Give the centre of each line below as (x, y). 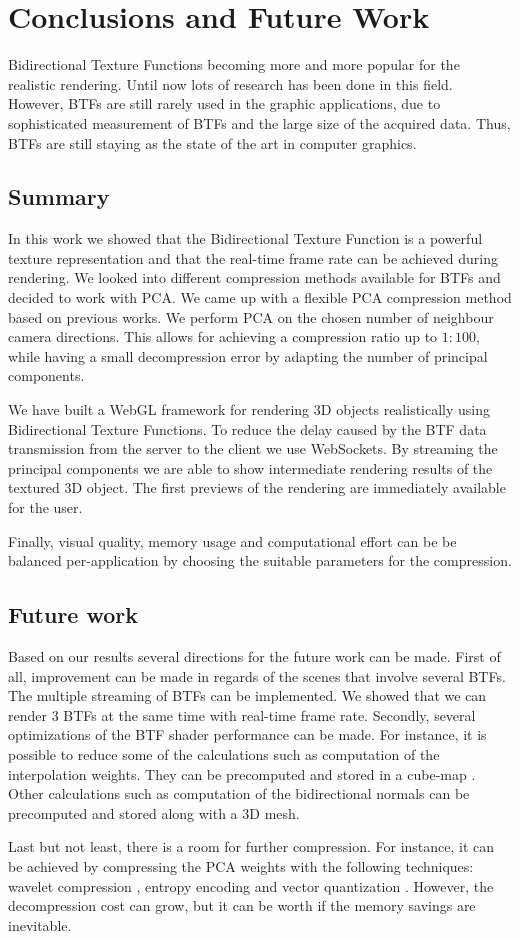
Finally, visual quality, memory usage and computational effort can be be (232, 540)
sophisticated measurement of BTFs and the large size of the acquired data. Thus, (259, 122)
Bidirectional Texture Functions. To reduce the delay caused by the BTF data (247, 428)
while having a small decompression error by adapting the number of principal (248, 355)
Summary (59, 196)
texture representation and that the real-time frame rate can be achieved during (253, 257)
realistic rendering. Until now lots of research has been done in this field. (230, 83)
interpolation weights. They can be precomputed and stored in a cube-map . (242, 773)
